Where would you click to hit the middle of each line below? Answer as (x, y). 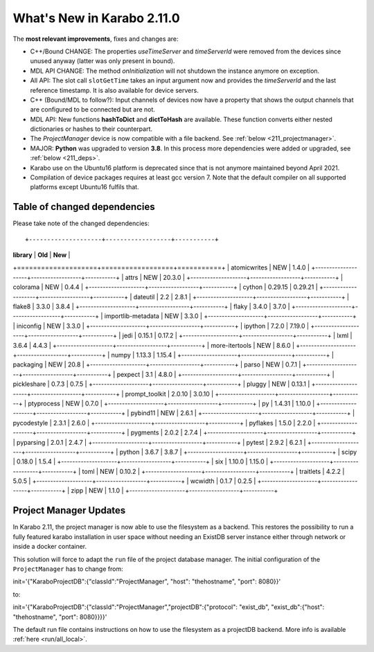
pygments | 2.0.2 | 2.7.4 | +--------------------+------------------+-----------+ (243, 432)
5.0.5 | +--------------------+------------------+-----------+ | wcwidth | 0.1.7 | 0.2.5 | (134, 481)
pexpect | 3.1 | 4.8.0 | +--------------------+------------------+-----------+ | (226, 374)
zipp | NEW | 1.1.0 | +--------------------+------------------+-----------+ (175, 491)
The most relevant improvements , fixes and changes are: (96, 39)
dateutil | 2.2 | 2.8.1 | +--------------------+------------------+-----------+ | (241, 297)
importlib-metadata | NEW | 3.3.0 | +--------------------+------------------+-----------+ (230, 316)
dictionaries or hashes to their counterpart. (91, 129)
